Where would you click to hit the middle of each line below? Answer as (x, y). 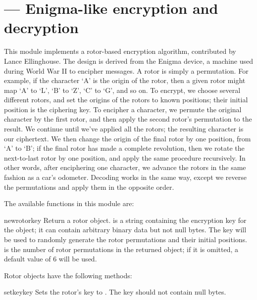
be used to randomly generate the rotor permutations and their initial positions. (126, 239)
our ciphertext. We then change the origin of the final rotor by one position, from (128, 138)
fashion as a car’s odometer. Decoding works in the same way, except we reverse (125, 177)
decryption (41, 27)
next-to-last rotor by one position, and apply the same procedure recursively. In (125, 157)
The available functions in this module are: (69, 203)
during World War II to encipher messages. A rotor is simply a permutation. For (126, 70)
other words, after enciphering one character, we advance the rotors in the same (125, 167)
